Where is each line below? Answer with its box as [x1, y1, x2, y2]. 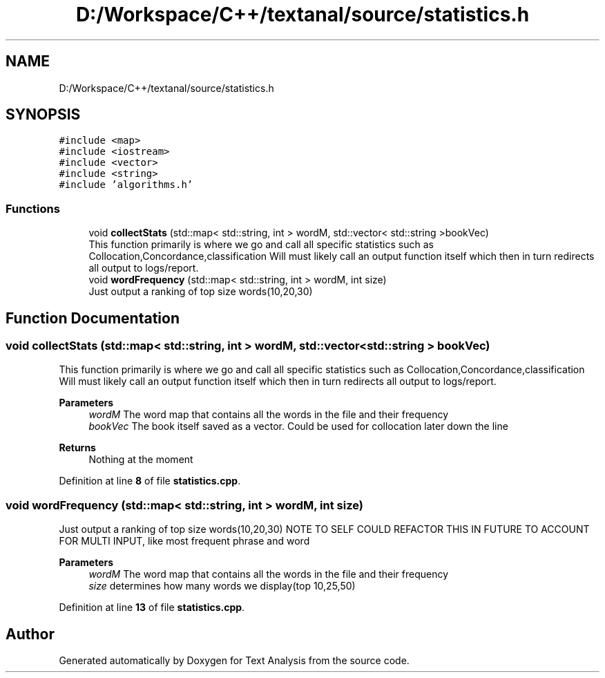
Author [6, 625, 55, 643]
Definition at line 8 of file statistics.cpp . [59, 475, 241, 487]
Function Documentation [6, 309, 180, 327]
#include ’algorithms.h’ [59, 179, 193, 191]
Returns [59, 442, 96, 454]
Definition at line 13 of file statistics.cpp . [59, 601, 245, 614]
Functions [6, 201, 60, 216]
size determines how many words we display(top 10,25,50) [88, 580, 356, 592]
